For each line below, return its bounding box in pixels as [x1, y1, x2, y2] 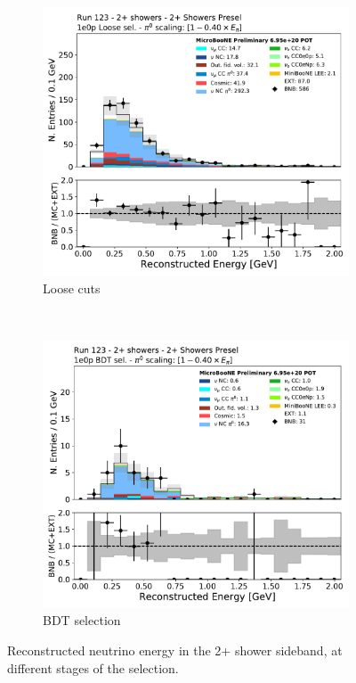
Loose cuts [43, 278, 101, 297]
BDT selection [43, 611, 121, 630]
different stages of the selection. [7, 658, 179, 677]
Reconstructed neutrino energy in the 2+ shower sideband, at [7, 640, 343, 659]
